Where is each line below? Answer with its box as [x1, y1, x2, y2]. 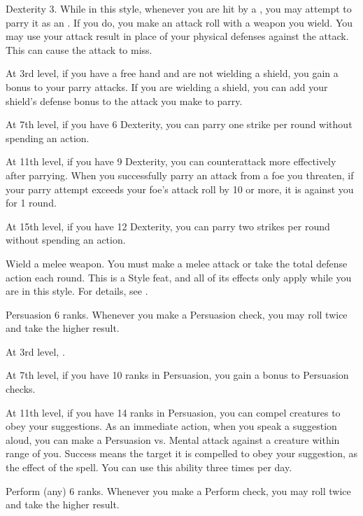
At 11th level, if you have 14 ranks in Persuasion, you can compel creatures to [6, 405, 341, 419]
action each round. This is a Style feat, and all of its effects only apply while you [6, 270, 352, 284]
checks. [6, 382, 36, 396]
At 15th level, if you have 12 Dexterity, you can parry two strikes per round [6, 218, 330, 233]
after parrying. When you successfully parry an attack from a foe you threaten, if [6, 167, 354, 182]
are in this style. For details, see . [6, 284, 148, 298]
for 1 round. [6, 195, 57, 210]
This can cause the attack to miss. [6, 42, 152, 57]
